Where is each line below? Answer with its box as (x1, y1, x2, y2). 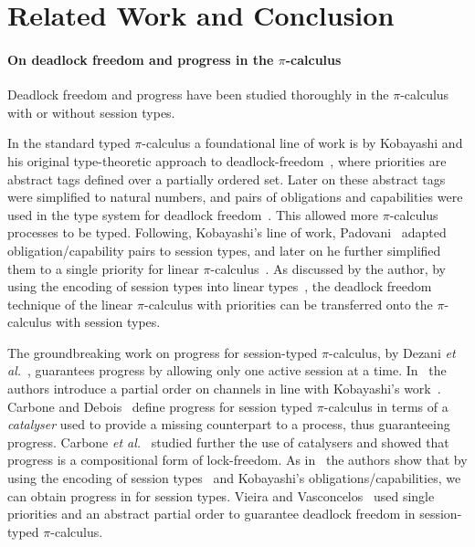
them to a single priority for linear (7, 258, 199, 278)
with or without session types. (7, 102, 175, 121)
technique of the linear (7, 294, 133, 313)
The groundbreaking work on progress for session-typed (7, 342, 318, 362)
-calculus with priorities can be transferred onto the (143, 294, 433, 313)
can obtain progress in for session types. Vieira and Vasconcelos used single (7, 486, 435, 505)
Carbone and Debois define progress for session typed (7, 396, 313, 416)
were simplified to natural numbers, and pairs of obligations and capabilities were (7, 187, 463, 206)
